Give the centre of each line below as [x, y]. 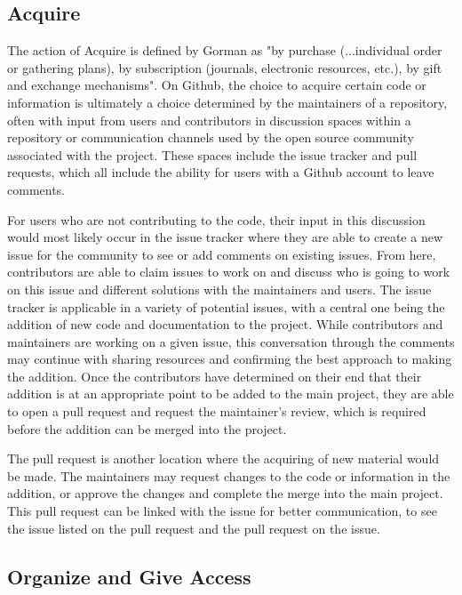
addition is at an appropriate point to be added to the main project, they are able [231, 394]
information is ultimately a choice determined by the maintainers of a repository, [227, 102]
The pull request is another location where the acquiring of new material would [223, 458]
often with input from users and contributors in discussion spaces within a [209, 120]
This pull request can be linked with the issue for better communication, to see [222, 511]
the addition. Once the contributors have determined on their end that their [215, 376]
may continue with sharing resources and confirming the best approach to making [230, 359]
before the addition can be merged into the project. [147, 428]
